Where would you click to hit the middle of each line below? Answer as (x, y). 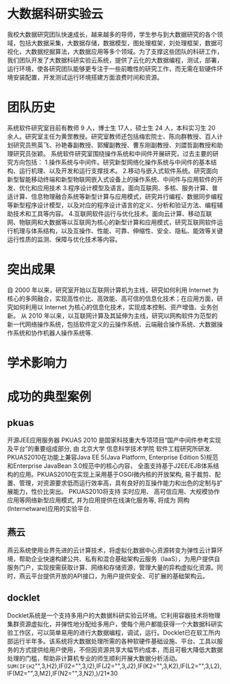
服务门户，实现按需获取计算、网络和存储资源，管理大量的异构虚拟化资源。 (112, 567)
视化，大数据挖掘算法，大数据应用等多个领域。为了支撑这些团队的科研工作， (115, 51)
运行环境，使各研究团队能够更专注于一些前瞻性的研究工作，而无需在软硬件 (112, 69)
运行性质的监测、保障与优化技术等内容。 (64, 239)
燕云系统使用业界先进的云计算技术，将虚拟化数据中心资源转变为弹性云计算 (112, 550)
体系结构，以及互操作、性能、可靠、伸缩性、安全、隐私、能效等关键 (127, 231)
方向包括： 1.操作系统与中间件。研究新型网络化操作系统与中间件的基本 (112, 162)
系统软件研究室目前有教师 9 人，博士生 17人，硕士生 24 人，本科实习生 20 (111, 128)
